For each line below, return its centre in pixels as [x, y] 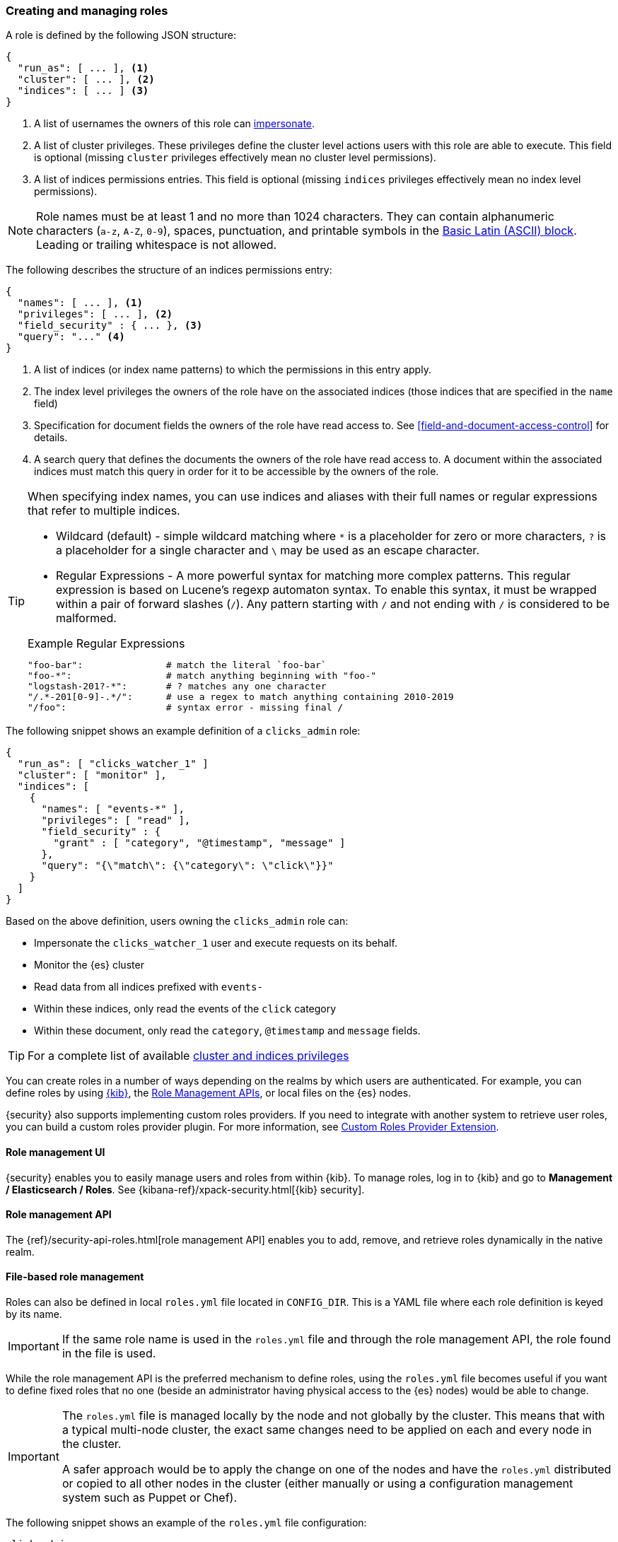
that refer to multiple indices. [104, 511]
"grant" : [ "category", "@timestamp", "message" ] [199, 843]
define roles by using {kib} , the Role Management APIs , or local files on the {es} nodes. [209, 1093]
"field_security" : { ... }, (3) [110, 326]
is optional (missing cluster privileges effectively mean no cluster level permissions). [235, 158]
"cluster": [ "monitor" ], [92, 775]
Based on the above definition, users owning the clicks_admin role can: [177, 921]
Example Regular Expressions [106, 644]
